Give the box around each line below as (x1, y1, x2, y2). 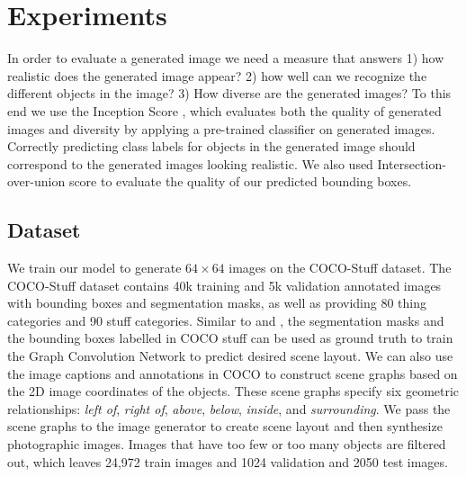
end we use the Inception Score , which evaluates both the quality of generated (7, 101, 442, 120)
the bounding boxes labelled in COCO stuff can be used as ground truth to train (7, 328, 453, 347)
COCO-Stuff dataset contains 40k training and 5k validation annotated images (7, 275, 442, 294)
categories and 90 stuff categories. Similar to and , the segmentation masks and (7, 310, 444, 329)
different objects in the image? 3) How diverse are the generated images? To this (7, 84, 452, 103)
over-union (7, 172, 66, 191)
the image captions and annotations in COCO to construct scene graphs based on (7, 364, 458, 382)
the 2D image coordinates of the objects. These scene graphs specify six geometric (7, 382, 460, 400)
